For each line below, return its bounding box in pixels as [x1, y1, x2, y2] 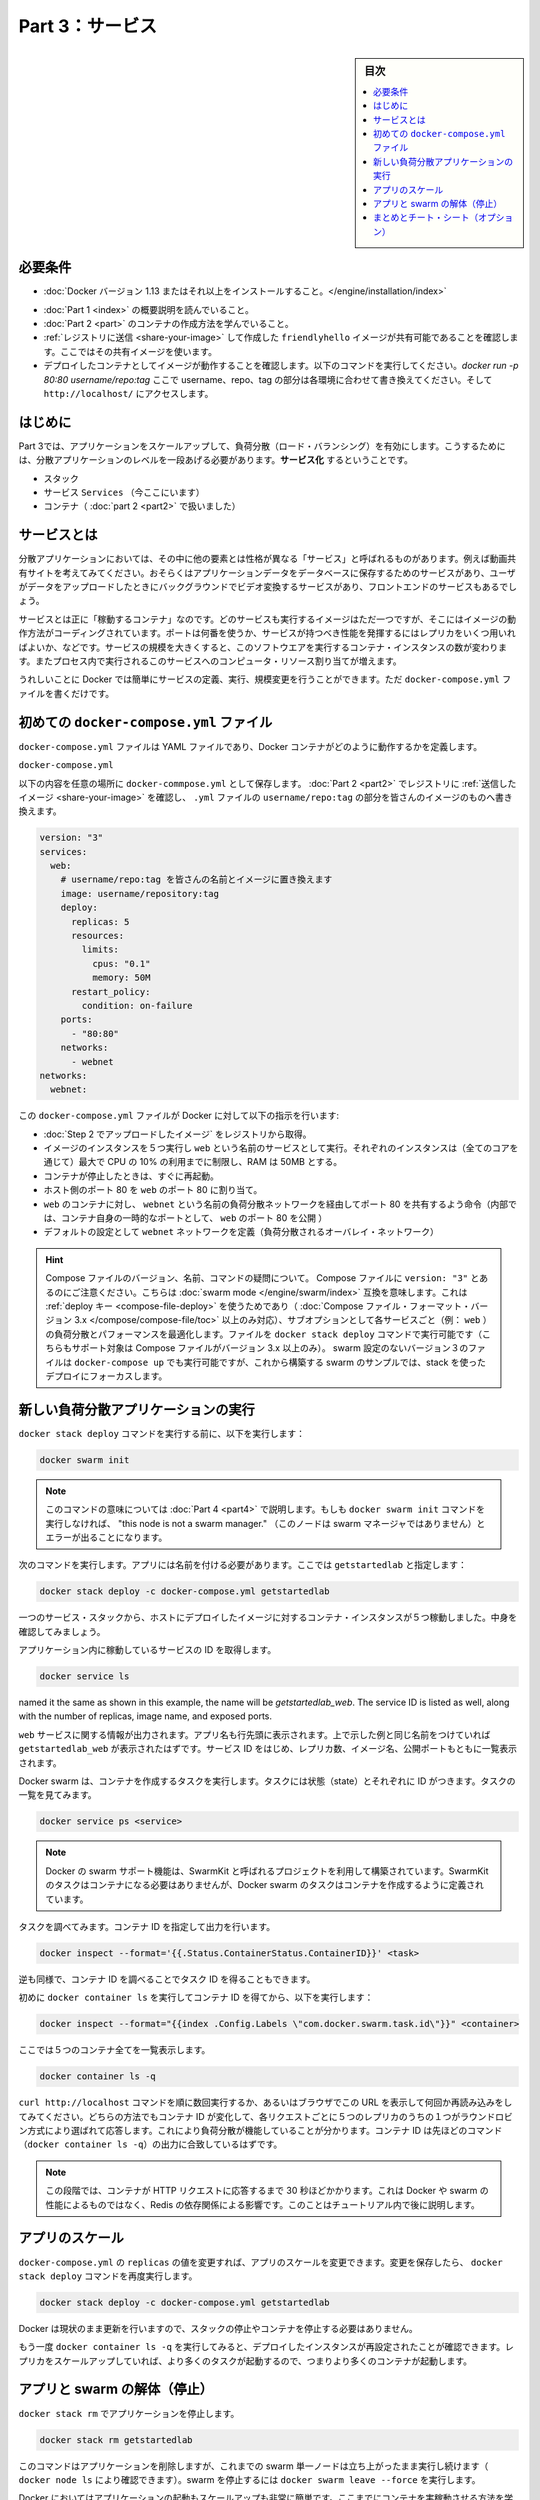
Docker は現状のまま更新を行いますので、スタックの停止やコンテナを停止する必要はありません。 [18, 2322, 419, 2334]
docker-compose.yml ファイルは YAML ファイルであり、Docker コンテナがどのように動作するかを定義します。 [18, 740, 483, 752]
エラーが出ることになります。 [45, 1531, 168, 1543]
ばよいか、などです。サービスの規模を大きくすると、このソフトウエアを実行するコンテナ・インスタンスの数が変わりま [18, 641, 507, 653]
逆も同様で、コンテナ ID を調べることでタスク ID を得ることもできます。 [18, 1973, 316, 1985]
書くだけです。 [53, 687, 115, 699]
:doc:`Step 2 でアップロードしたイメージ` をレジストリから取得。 [43, 1128, 312, 1140]
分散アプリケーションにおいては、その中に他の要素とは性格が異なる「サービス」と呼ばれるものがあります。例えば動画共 [18, 553, 517, 565]
